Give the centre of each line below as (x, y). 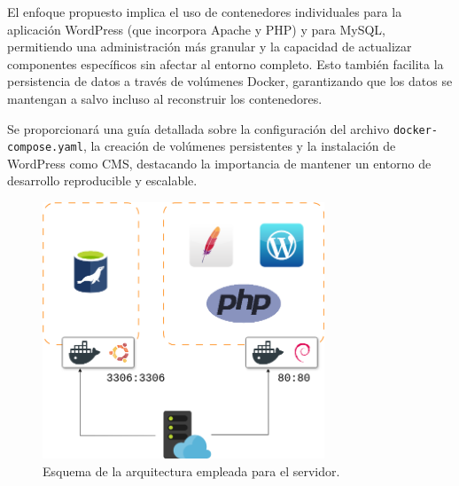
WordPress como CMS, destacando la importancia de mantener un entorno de (219, 163)
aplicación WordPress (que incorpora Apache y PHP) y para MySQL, (197, 29)
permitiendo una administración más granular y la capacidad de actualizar (210, 47)
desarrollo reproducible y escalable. (102, 180)
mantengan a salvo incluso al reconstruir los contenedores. (165, 98)
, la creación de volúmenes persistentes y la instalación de (239, 146)
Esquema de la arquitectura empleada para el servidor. (191, 470)
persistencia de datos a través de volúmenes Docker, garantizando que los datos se (230, 81)
